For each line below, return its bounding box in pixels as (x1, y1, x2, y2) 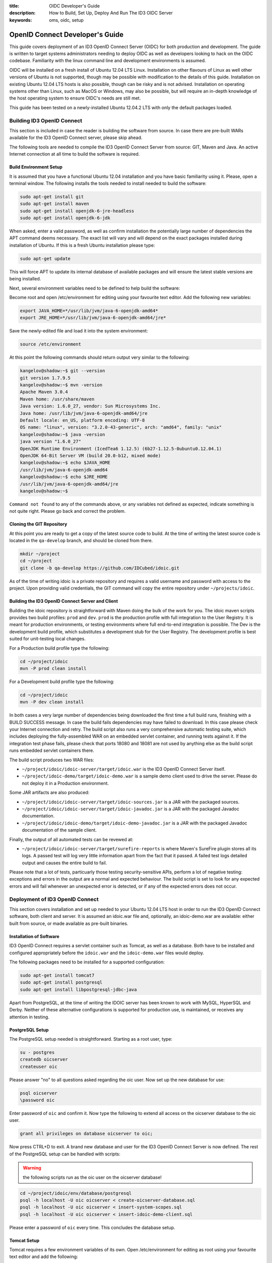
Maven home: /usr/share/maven (20, 396, 95, 402)
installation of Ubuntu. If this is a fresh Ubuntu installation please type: (9, 242, 155, 248)
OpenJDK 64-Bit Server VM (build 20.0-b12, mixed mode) (20, 453, 161, 458)
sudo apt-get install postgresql (20, 980, 103, 985)
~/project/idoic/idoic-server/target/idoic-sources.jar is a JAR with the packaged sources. (22, 799, 240, 805)
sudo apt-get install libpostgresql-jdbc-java (20, 987, 137, 992)
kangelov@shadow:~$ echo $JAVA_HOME (20, 460, 111, 466)
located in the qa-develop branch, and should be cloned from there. (9, 538, 153, 544)
